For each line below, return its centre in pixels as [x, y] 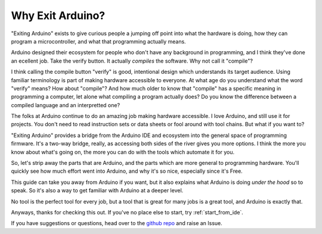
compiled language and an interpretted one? [66, 105]
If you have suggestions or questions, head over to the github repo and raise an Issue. [117, 223]
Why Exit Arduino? [58, 15]
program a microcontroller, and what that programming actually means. [98, 41]
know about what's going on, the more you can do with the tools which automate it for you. [123, 152]
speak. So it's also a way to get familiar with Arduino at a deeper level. [97, 191]
